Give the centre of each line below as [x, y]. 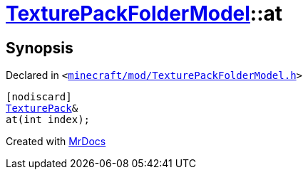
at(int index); [48, 120]
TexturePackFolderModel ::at [144, 14]
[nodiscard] [39, 97]
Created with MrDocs [56, 142]
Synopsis [40, 48]
